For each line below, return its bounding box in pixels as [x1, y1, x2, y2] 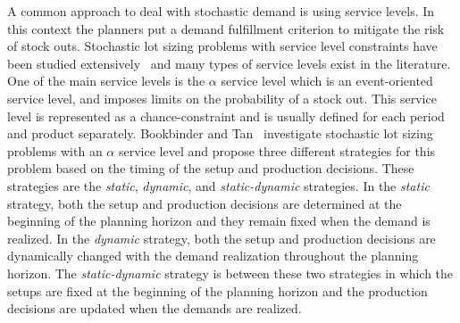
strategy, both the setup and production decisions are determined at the [7, 194, 402, 212]
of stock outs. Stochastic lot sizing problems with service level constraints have [7, 37, 438, 55]
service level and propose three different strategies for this [118, 141, 436, 160]
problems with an [7, 141, 103, 160]
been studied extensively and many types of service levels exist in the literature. [7, 54, 451, 72]
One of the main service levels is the [7, 71, 205, 90]
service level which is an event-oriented [221, 71, 433, 90]
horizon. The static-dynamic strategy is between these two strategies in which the [7, 263, 454, 282]
